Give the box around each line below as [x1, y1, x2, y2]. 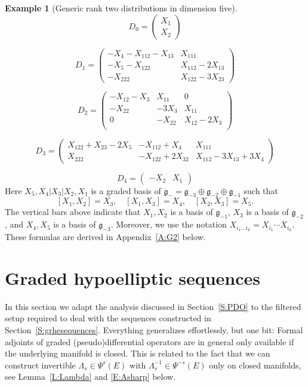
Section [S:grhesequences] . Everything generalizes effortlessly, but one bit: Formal [5, 324, 303, 336]
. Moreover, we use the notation [110, 218, 227, 231]
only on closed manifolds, [209, 358, 301, 371]
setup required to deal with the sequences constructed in [5, 312, 211, 324]
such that [244, 184, 278, 196]
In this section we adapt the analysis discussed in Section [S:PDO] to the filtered [5, 300, 301, 312]
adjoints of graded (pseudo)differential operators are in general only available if [5, 335, 294, 348]
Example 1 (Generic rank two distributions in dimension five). [5, 2, 238, 14]
